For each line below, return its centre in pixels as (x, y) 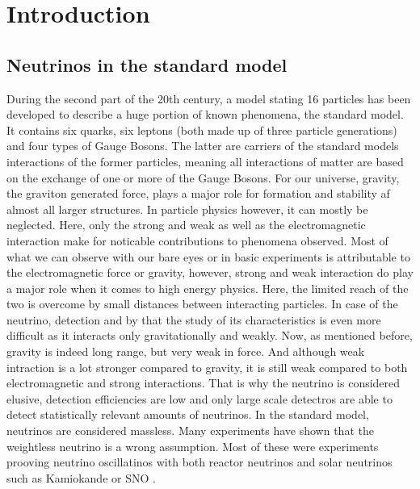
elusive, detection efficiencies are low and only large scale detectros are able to (199, 398)
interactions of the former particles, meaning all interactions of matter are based (205, 161)
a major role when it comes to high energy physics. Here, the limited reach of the (208, 288)
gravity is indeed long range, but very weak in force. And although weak (186, 351)
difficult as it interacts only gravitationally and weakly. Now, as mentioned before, (210, 335)
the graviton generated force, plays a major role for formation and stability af (198, 193)
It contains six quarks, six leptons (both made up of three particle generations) (202, 130)
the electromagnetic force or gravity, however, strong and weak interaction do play (210, 272)
